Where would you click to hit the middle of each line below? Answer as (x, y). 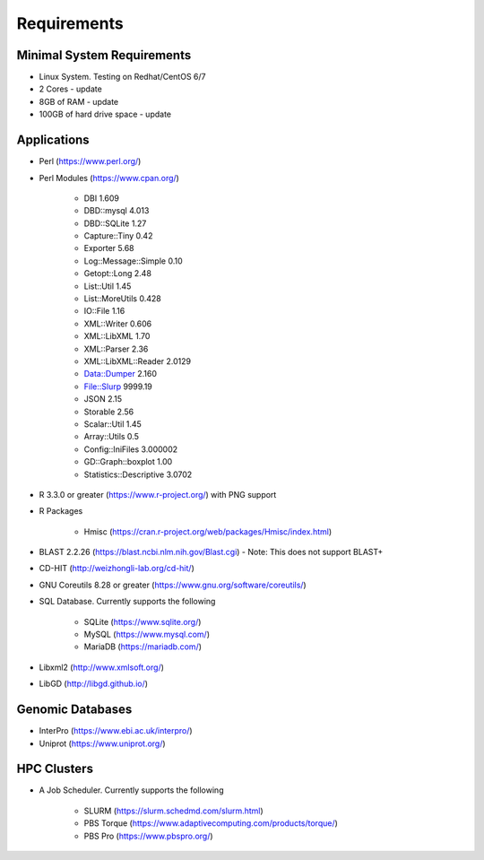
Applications (53, 140)
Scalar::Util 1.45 (113, 424)
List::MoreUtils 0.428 (122, 299)
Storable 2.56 (109, 412)
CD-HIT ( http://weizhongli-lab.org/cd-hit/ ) (117, 569)
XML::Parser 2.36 (116, 349)
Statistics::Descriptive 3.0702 (138, 474)
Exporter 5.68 (109, 248)
